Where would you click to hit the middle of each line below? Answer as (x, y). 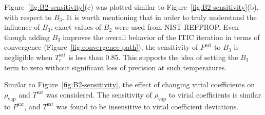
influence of (22, 27)
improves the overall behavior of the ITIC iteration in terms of (161, 37)
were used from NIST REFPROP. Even (176, 27)
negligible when (29, 57)
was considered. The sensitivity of (99, 94)
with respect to (28, 17)
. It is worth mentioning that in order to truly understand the (159, 17)
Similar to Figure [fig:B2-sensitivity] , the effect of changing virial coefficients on (130, 84)
